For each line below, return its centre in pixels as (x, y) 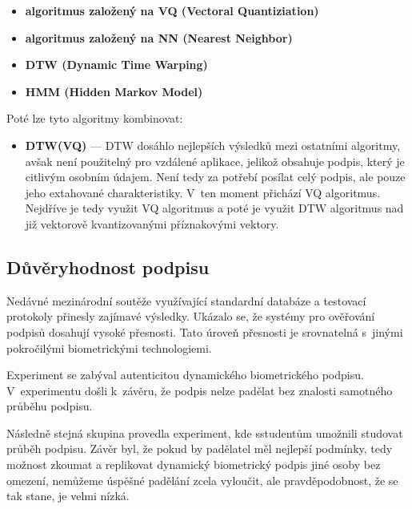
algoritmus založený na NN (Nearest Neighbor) (159, 37)
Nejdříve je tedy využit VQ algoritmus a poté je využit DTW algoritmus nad (214, 208)
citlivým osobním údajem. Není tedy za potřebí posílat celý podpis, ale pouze (215, 177)
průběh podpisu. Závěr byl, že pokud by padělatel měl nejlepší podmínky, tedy (200, 448)
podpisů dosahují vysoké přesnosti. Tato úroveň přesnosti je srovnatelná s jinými (205, 331)
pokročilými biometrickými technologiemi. (109, 347)
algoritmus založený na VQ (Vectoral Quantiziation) (172, 10)
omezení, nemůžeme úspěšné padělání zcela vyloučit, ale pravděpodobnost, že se (202, 480)
